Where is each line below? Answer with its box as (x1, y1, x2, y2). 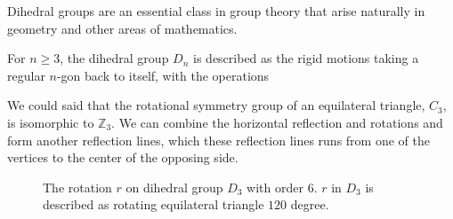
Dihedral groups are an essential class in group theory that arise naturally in (7, 2, 425, 20)
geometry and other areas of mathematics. (7, 19, 238, 37)
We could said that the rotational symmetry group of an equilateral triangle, (7, 96, 425, 114)
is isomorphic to (7, 113, 94, 131)
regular (7, 66, 45, 84)
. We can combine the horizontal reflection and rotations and (111, 113, 443, 131)
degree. (290, 195, 329, 214)
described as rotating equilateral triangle (43, 195, 264, 214)
